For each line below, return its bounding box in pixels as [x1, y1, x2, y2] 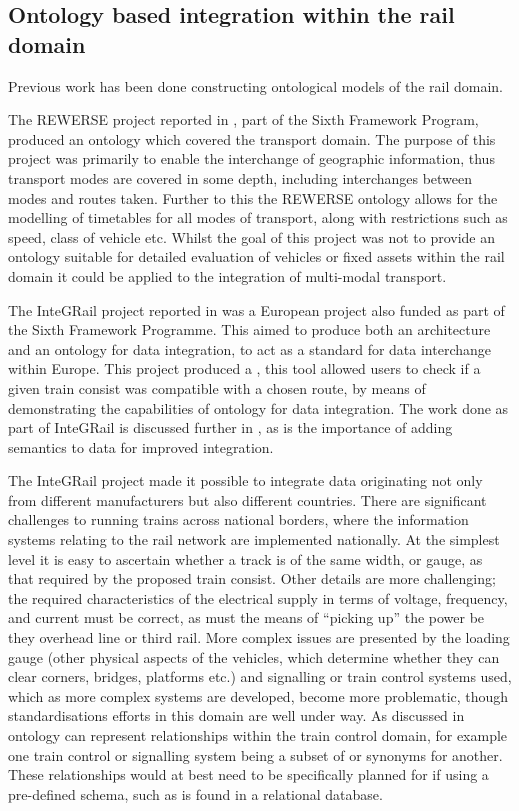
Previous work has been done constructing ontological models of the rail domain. [8, 75, 503, 96]
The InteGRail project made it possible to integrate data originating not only [8, 470, 483, 491]
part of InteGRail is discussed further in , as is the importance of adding [8, 417, 453, 438]
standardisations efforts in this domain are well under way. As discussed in [8, 705, 465, 726]
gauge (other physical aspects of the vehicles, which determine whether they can [8, 646, 500, 667]
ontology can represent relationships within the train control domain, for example [8, 725, 508, 745]
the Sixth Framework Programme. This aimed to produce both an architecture [8, 319, 491, 340]
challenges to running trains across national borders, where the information [8, 509, 469, 530]
